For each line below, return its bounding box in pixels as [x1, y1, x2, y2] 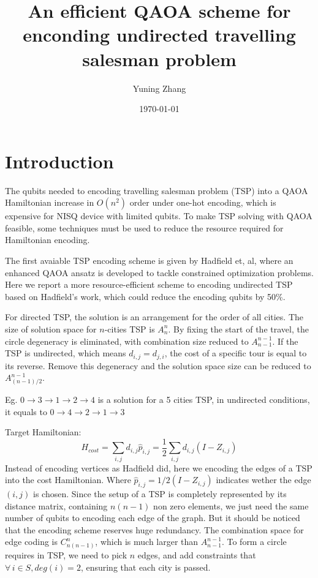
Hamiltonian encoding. [5, 233, 90, 246]
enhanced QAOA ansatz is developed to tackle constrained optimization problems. [5, 266, 314, 279]
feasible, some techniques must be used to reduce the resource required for [5, 221, 284, 234]
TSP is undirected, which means [5, 347, 126, 359]
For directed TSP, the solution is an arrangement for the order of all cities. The [5, 310, 304, 323]
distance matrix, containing [5, 499, 108, 512]
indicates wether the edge [216, 473, 311, 486]
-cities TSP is [104, 322, 155, 335]
